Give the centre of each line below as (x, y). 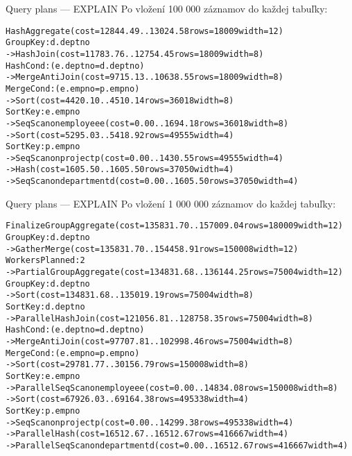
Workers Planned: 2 (45, 261)
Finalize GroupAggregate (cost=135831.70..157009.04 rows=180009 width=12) (174, 226)
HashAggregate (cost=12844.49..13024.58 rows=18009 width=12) (144, 31)
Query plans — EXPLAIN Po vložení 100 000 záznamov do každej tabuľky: (167, 8)
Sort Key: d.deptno (45, 306)
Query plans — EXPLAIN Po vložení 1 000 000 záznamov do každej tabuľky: (171, 203)
